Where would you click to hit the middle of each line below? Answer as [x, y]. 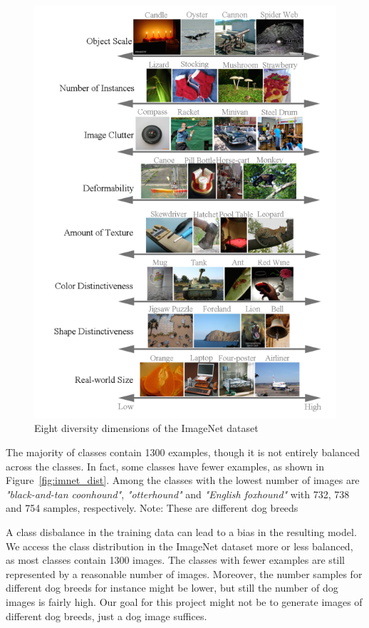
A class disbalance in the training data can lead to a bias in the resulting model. [181, 531]
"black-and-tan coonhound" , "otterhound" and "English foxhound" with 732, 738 [178, 494]
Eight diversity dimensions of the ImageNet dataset [146, 428]
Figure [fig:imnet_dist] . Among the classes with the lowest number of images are [183, 480]
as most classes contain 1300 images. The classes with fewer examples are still [176, 560]
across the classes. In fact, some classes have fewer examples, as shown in [165, 466]
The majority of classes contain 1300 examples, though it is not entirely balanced [183, 452]
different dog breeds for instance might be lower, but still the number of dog [172, 588]
